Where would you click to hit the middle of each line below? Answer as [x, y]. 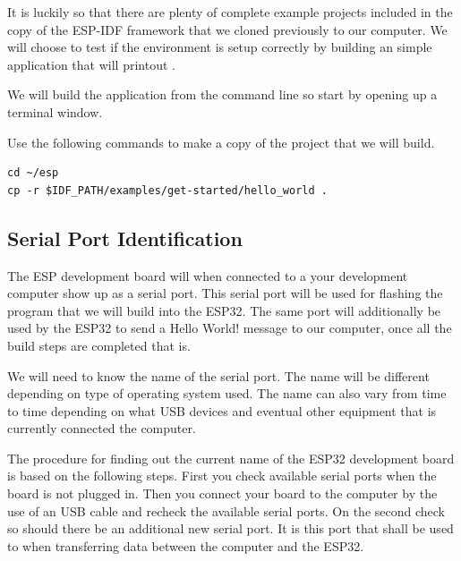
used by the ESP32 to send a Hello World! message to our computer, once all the [230, 328]
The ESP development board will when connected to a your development [208, 275]
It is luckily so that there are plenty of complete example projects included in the [230, 12]
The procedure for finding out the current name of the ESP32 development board [231, 458]
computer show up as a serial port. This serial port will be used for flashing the [225, 293]
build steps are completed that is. [99, 345]
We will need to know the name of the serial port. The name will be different [218, 375]
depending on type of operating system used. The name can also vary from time [227, 393]
